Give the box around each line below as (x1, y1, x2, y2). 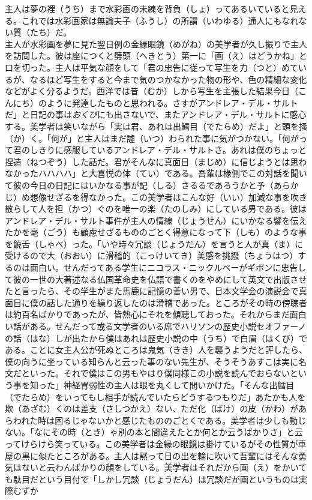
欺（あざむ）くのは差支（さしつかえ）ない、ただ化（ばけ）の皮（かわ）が (5, 402, 299, 415)
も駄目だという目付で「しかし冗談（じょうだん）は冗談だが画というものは (5, 472, 299, 485)
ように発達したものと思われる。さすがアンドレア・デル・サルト (46, 96, 298, 109)
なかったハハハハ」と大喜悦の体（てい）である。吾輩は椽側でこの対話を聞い (5, 167, 307, 179)
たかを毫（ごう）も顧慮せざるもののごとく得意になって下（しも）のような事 (5, 226, 307, 238)
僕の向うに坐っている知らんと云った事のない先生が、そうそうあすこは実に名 (5, 355, 307, 367)
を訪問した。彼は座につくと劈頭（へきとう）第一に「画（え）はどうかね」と (5, 49, 307, 62)
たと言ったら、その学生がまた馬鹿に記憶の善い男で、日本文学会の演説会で (5, 285, 299, 297)
